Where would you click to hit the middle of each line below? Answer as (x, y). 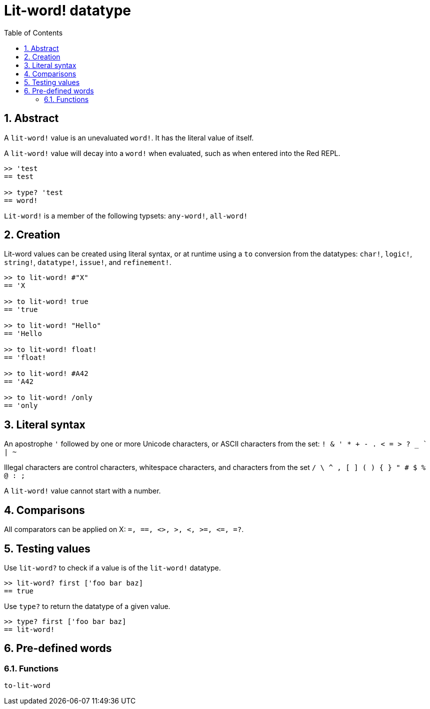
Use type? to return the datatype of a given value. (87, 606)
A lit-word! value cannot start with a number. (82, 491)
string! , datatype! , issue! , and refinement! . (88, 262)
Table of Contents (33, 32)
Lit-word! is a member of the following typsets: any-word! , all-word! (126, 215)
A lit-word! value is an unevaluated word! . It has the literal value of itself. (129, 137)
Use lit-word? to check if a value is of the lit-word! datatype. (112, 567)
